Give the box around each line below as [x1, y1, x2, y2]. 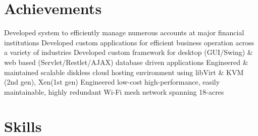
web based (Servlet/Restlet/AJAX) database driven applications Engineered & [4, 56, 248, 67]
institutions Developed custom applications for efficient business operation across [4, 37, 254, 47]
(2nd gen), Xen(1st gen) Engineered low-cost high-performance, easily [4, 77, 220, 87]
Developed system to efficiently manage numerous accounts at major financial [4, 27, 244, 38]
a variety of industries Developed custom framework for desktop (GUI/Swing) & [4, 47, 253, 57]
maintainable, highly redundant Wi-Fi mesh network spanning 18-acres [4, 86, 224, 97]
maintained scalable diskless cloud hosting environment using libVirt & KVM [4, 66, 244, 77]
